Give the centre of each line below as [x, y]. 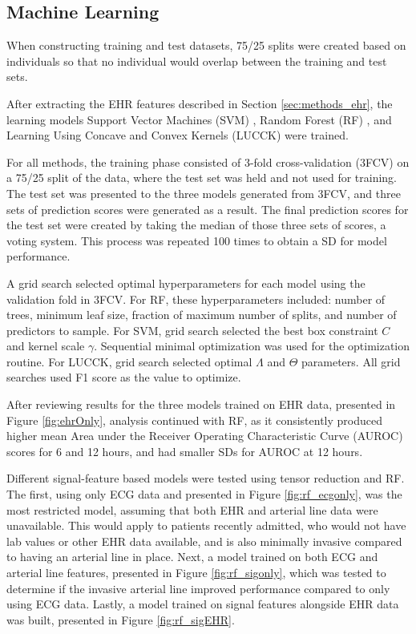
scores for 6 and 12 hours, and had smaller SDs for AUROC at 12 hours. [185, 451]
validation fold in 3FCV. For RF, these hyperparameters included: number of [196, 299]
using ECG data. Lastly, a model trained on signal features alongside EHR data [203, 604]
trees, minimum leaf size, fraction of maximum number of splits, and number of [202, 315]
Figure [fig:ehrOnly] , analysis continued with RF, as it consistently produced [194, 420]
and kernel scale [46, 346]
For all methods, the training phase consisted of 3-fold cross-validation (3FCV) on [208, 162]
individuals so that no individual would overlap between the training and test [197, 61]
